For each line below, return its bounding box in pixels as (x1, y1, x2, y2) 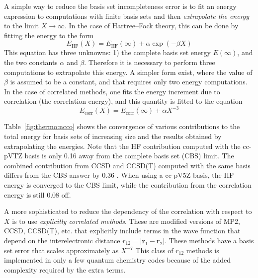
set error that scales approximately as (4, 245, 119, 255)
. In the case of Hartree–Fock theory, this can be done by (65, 20, 239, 31)
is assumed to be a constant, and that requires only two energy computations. (10, 76, 248, 87)
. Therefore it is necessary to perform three (84, 57, 215, 67)
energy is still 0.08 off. (4, 189, 71, 200)
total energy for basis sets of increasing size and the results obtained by (4, 131, 222, 141)
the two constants (4, 57, 58, 67)
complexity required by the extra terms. (4, 264, 126, 275)
